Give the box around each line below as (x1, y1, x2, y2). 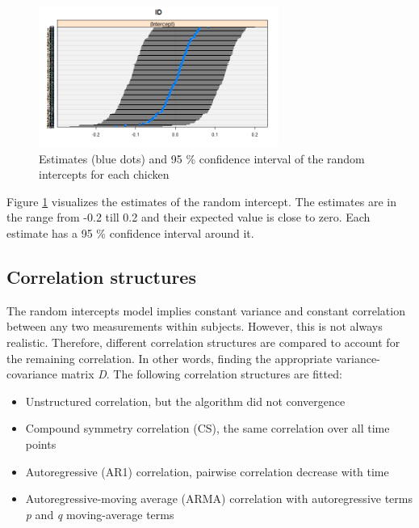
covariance (6, 365, 58, 382)
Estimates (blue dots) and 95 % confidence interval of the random (39, 150, 365, 167)
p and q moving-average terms (25, 505, 174, 522)
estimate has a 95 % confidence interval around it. (6, 225, 254, 242)
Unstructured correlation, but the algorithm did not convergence (25, 392, 346, 409)
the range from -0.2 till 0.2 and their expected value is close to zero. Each (6, 209, 371, 226)
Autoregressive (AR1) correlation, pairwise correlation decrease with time (25, 463, 389, 479)
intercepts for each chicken (39, 166, 170, 183)
